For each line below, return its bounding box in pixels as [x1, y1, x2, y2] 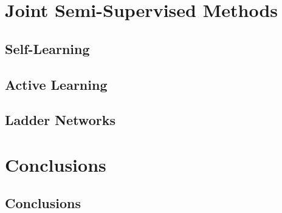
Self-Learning [5, 39, 90, 58]
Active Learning [5, 75, 108, 93]
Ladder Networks [5, 110, 115, 129]
